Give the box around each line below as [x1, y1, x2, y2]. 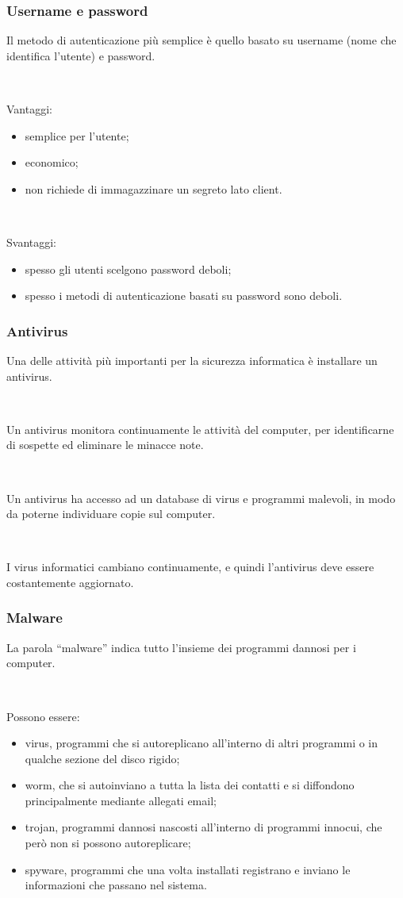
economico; [25, 154, 79, 171]
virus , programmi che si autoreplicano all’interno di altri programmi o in [25, 735, 378, 751]
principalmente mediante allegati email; [25, 792, 217, 808]
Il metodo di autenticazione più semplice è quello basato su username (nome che [6, 32, 397, 48]
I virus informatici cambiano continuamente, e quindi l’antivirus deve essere [6, 558, 374, 575]
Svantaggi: [6, 233, 57, 250]
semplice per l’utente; [25, 127, 129, 144]
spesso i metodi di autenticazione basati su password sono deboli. [25, 287, 343, 304]
